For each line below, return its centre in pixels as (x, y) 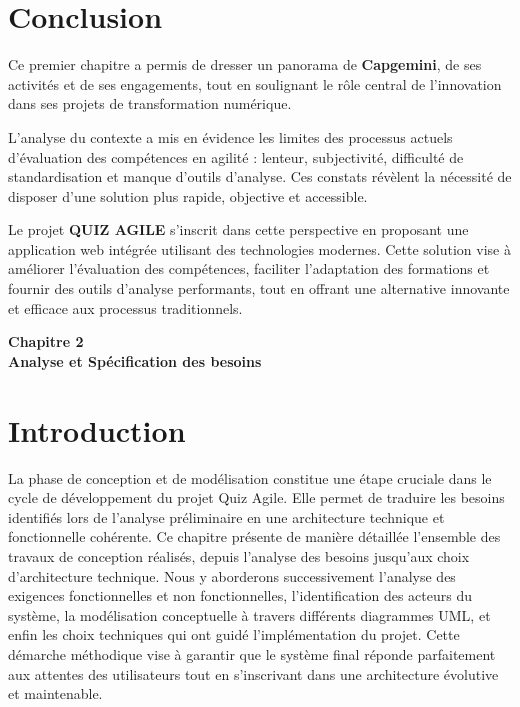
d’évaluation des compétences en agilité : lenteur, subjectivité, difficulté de (236, 156)
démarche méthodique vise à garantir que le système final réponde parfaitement (252, 653)
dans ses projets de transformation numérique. (150, 103)
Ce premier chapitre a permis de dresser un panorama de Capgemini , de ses (245, 64)
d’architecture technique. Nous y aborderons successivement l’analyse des (232, 575)
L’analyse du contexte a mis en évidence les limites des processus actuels (230, 136)
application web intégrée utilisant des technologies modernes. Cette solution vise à (259, 248)
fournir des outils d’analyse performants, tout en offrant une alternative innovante (259, 288)
